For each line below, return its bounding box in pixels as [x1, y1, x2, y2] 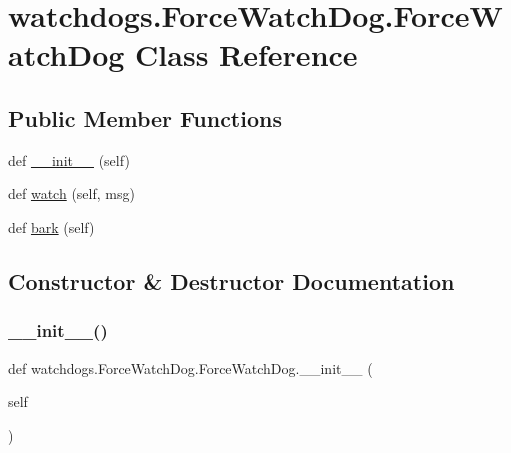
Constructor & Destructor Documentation [8, 265, 455, 296]
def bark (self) [8, 216, 95, 237]
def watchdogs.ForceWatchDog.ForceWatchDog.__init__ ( [8, 357, 373, 378]
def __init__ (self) [8, 149, 130, 170]
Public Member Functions [8, 102, 282, 133]
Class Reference [135, 34, 358, 75]
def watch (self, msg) [8, 183, 135, 204]
